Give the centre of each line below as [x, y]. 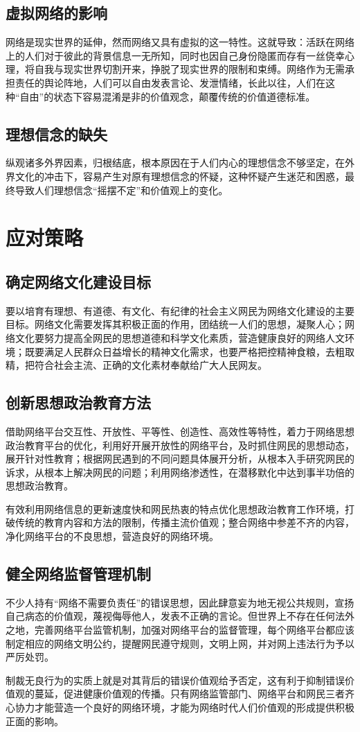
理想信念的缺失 [56, 133]
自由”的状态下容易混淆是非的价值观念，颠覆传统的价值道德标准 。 [168, 96]
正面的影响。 [35, 721]
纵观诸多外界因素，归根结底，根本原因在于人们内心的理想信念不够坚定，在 [175, 163]
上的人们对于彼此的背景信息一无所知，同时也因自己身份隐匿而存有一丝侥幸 [175, 55]
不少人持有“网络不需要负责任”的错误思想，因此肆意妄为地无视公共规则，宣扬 [180, 602]
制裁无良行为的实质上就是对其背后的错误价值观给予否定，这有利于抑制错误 [175, 680]
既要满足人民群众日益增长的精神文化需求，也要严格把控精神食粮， [175, 351]
